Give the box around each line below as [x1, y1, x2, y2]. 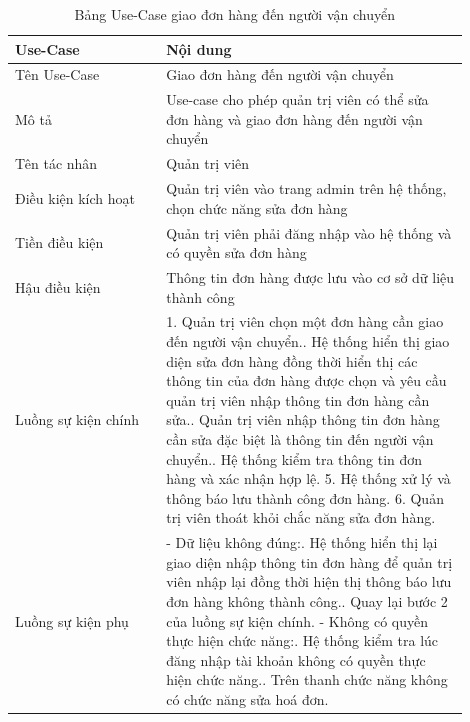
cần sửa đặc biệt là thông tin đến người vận [166, 429, 434, 450]
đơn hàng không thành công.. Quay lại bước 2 [166, 591, 448, 612]
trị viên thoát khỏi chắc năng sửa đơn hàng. [166, 507, 436, 528]
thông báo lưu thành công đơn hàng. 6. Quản [166, 487, 444, 508]
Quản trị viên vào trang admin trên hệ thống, [166, 178, 447, 199]
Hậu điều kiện [15, 276, 101, 297]
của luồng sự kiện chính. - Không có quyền [166, 610, 429, 631]
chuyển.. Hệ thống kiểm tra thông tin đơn [166, 448, 423, 469]
